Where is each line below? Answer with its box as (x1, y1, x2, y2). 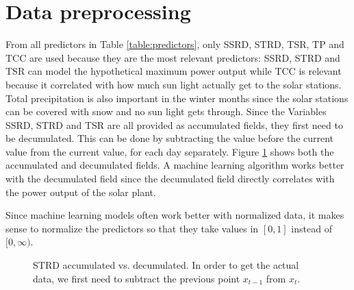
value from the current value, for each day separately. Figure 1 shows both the (5, 144, 334, 158)
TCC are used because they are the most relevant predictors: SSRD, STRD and (5, 50, 340, 64)
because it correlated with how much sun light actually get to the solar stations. (5, 77, 342, 91)
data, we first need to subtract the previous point (33, 271, 240, 285)
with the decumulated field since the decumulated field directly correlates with (5, 171, 335, 186)
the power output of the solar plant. (5, 184, 156, 199)
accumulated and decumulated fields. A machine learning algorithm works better (5, 158, 344, 172)
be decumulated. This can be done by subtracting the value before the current (5, 131, 334, 145)
